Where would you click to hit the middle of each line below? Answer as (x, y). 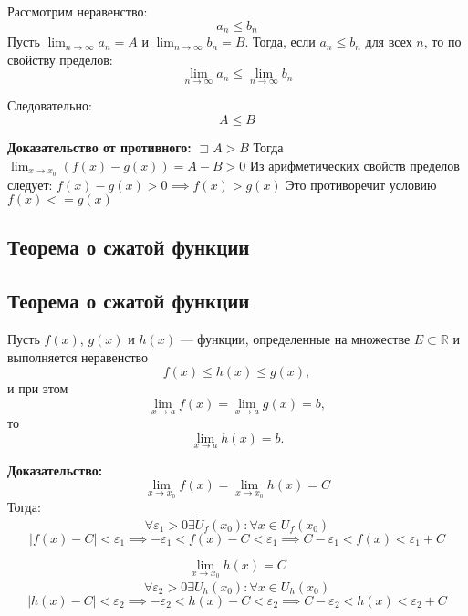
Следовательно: (50, 105)
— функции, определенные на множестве (295, 339)
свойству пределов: (60, 59)
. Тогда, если (280, 42)
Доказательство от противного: (99, 147)
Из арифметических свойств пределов (354, 165)
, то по (442, 42)
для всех (389, 42)
